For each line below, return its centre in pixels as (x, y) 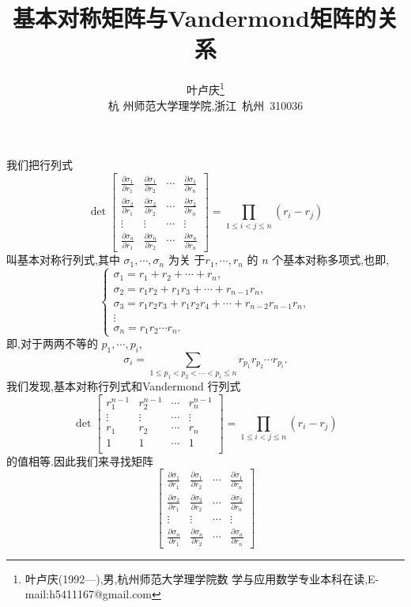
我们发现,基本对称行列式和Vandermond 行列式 (124, 386)
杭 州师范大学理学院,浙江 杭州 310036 (205, 105)
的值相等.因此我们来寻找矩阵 (80, 460)
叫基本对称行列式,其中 (63, 260)
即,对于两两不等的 (52, 343)
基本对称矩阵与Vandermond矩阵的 (194, 18)
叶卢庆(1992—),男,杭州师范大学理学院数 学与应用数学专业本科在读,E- (202, 578)
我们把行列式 (40, 165)
